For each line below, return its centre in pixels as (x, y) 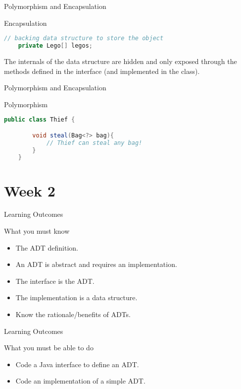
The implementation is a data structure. (76, 297)
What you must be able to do (49, 348)
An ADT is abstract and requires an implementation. (96, 264)
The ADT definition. (47, 247)
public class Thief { (40, 120)
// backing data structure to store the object (84, 38)
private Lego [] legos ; (55, 46)
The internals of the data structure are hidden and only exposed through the (120, 61)
